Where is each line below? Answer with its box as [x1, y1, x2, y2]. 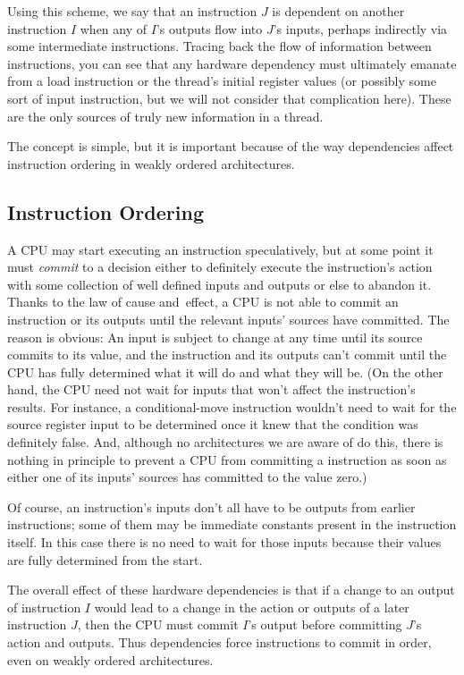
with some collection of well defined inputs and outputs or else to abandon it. [7, 274, 432, 293]
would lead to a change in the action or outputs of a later [94, 597, 409, 616]
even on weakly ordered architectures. [7, 650, 214, 669]
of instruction [7, 597, 81, 616]
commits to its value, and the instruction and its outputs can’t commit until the [7, 345, 447, 364]
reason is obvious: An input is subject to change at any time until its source [7, 327, 423, 346]
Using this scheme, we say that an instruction [7, 2, 257, 20]
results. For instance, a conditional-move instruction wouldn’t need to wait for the [7, 397, 457, 416]
